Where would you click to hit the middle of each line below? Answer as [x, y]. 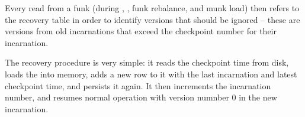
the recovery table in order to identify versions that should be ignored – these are [152, 19]
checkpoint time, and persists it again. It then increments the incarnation [138, 85]
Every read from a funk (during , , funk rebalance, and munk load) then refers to [152, 8]
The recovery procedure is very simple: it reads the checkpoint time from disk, [147, 62]
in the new [258, 97]
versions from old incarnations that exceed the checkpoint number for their [141, 31]
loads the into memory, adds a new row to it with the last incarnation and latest [151, 74]
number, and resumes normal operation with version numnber [117, 97]
